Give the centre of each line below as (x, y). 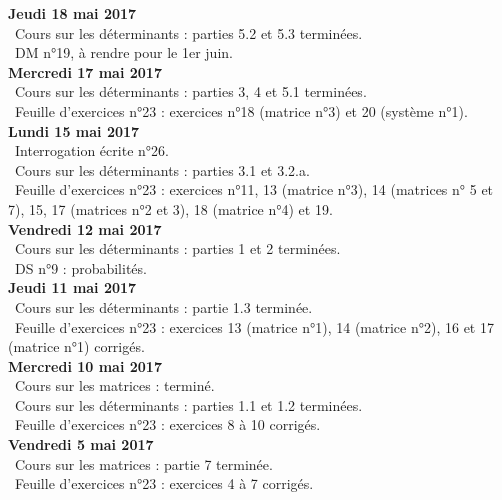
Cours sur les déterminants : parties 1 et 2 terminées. (177, 248)
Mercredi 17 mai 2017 (85, 71)
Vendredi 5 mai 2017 (81, 444)
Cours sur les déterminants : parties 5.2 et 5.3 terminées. (188, 32)
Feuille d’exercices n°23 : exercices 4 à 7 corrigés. (164, 483)
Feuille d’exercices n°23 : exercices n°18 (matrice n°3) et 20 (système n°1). (241, 110)
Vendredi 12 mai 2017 (85, 228)
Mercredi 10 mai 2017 (85, 365)
